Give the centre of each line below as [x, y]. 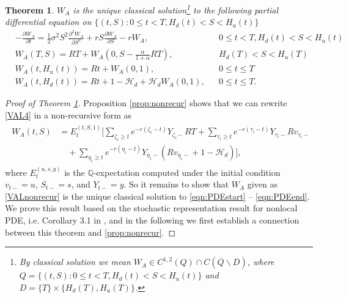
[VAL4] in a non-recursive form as [68, 114]
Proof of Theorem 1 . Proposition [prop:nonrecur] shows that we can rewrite [146, 103]
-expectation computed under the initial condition [187, 172]
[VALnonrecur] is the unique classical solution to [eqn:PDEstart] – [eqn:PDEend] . [157, 196]
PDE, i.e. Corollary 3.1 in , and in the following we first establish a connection [152, 220]
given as [262, 184]
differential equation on [48, 22]
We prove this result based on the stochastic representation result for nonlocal [151, 208]
